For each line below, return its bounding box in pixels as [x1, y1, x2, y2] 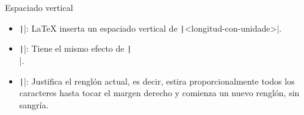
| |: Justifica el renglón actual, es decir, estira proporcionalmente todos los [19, 74, 295, 87]
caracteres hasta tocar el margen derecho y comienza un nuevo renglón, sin [19, 86, 300, 99]
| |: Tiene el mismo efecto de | [19, 42, 132, 55]
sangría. [19, 98, 49, 111]
